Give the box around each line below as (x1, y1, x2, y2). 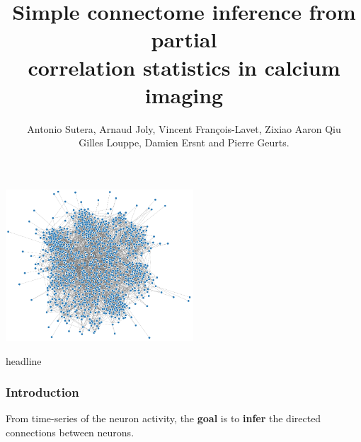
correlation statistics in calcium (28, 52, 340, 81)
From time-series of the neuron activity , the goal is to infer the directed (6, 411, 321, 426)
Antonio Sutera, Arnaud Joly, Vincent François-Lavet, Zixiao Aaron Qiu (27, 121, 341, 136)
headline (6, 353, 42, 368)
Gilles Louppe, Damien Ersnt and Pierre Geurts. (79, 135, 290, 150)
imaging (144, 80, 224, 109)
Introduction (6, 383, 79, 401)
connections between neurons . (6, 424, 134, 439)
